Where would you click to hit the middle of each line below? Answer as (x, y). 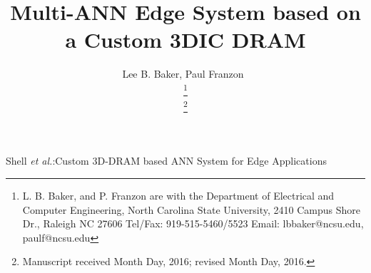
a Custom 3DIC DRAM (185, 40)
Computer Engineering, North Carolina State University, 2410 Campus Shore (191, 209)
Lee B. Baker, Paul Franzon (183, 74)
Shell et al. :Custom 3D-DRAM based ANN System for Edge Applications (166, 161)
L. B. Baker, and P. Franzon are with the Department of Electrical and (178, 195)
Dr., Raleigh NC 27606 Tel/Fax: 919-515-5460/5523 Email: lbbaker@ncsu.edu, (193, 223)
